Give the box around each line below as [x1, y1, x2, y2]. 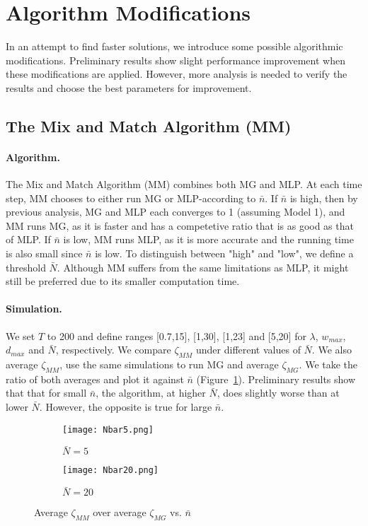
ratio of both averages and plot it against [6, 371, 184, 386]
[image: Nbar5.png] [62, 424, 154, 435]
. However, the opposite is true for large [39, 399, 212, 414]
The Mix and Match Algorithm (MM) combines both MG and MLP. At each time [6, 177, 362, 192]
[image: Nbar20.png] [62, 465, 159, 476]
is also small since [6, 246, 83, 261]
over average [93, 505, 146, 520]
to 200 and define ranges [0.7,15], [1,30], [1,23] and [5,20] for [47, 328, 306, 343]
